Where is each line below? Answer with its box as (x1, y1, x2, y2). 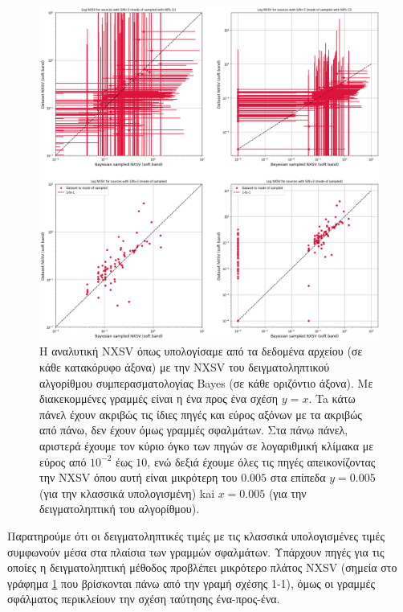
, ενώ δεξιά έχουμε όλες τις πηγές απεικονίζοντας (147, 453, 376, 470)
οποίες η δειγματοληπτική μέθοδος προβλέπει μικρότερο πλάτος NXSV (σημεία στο (7, 559, 397, 576)
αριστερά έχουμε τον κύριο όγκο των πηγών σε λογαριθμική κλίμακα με (39, 437, 374, 454)
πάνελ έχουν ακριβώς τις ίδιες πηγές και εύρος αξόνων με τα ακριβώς (39, 405, 362, 422)
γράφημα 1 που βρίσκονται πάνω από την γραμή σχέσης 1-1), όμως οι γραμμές (7, 574, 375, 591)
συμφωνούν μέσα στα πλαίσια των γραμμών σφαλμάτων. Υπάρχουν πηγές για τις (7, 543, 385, 560)
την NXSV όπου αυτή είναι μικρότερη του (39, 469, 238, 486)
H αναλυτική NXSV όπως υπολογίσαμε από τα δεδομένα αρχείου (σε (39, 343, 363, 359)
